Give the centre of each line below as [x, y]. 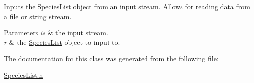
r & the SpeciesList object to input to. [62, 42]
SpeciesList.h [24, 74]
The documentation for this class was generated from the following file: [111, 58]
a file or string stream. [38, 16]
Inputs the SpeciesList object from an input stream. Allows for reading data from [127, 6]
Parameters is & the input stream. [56, 32]
